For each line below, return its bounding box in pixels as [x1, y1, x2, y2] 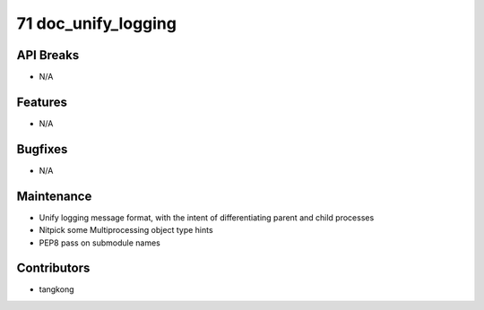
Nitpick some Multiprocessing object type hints [39, 225, 214, 236]
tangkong [39, 284, 74, 295]
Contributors [16, 261, 91, 276]
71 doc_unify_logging [16, 13, 177, 33]
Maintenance [16, 188, 92, 203]
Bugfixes [16, 142, 68, 157]
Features [16, 94, 67, 109]
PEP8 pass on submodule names [39, 237, 160, 248]
